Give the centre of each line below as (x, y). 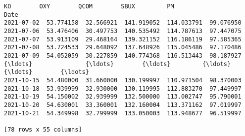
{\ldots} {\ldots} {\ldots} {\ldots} (118, 64)
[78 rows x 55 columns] (43, 129)
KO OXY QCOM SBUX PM (89, 6)
